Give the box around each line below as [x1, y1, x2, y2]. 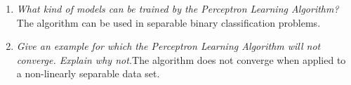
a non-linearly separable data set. [16, 66, 160, 81]
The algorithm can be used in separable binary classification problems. [16, 15, 321, 30]
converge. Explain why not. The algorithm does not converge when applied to [16, 52, 346, 67]
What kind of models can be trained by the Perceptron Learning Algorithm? [16, 1, 339, 15]
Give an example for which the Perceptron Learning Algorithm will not [16, 39, 321, 53]
